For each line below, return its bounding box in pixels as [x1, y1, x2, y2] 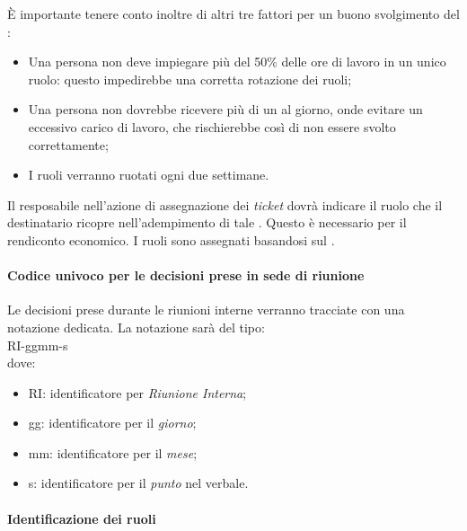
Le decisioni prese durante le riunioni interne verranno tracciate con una [7, 300, 405, 319]
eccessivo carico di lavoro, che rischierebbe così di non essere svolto [28, 117, 396, 136]
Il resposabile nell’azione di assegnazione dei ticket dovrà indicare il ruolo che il [7, 195, 443, 214]
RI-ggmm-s [7, 335, 68, 354]
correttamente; [28, 135, 109, 154]
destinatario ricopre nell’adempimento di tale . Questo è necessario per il [7, 213, 407, 232]
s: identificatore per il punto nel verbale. [28, 473, 249, 492]
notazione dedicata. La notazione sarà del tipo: [7, 317, 265, 336]
